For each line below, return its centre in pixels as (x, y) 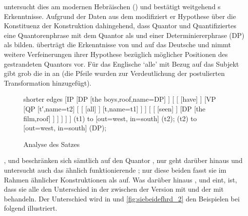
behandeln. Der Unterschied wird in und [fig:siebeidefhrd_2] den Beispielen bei (122, 198)
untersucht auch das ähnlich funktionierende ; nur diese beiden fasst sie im (115, 170)
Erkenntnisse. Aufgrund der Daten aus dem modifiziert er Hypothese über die (120, 16)
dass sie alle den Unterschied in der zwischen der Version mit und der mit (114, 189)
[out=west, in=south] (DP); (65, 128)
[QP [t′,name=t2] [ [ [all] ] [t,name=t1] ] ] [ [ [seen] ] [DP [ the (114, 108)
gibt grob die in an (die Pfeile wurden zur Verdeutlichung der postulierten (114, 73)
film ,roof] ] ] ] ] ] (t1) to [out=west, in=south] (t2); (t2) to (110, 118)
